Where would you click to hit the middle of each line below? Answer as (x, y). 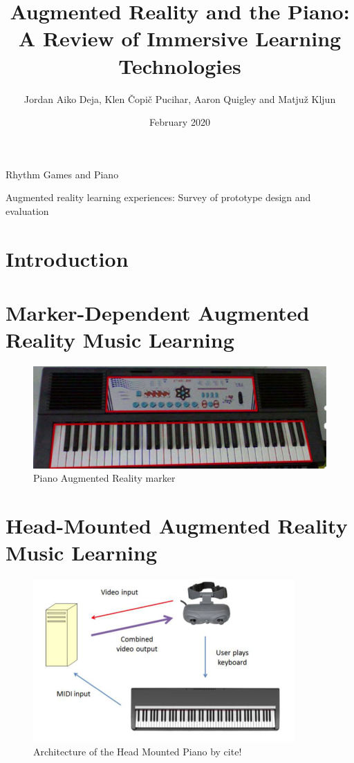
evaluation (27, 210)
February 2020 (180, 122)
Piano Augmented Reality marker (104, 478)
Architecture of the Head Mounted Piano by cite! (138, 751)
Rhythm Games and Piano (62, 174)
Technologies (180, 65)
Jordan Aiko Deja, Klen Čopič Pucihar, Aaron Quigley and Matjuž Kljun (180, 98)
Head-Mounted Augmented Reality (177, 526)
